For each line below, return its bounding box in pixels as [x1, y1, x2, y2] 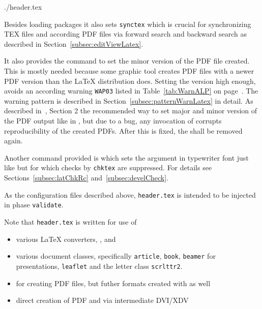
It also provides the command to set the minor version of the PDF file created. [4, 55, 250, 66]
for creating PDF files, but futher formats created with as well [16, 277, 211, 288]
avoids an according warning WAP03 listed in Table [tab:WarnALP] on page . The [4, 85, 258, 96]
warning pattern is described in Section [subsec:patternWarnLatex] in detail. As [4, 95, 253, 106]
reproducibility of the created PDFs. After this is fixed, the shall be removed [4, 125, 243, 136]
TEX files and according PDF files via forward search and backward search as [4, 28, 247, 39]
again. [4, 135, 23, 146]
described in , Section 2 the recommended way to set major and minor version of [4, 105, 257, 116]
